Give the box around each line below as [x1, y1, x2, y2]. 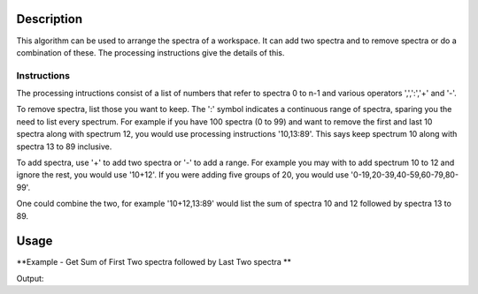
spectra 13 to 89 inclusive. [16, 141, 112, 152]
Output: [16, 273, 44, 283]
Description [16, 11, 83, 26]
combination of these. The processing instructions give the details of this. [16, 47, 285, 57]
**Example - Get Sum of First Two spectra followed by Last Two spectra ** [16, 257, 292, 268]
